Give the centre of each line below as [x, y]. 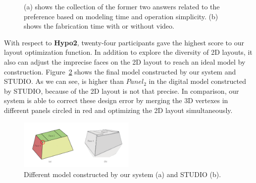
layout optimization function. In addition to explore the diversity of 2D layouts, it [128, 52]
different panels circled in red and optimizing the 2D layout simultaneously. [118, 110]
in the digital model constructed [198, 81]
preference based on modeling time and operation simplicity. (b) [121, 16]
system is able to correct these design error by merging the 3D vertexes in [116, 100]
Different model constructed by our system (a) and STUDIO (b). [123, 174]
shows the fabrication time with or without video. [99, 26]
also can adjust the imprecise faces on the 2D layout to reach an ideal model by [125, 61]
